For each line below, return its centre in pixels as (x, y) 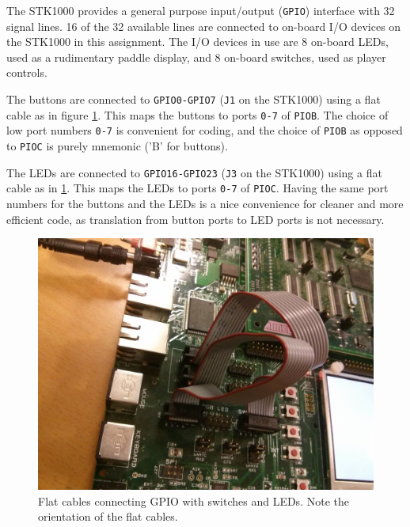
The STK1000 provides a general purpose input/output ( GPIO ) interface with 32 (201, 10)
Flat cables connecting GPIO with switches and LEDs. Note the (194, 500)
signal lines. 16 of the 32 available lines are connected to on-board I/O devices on (204, 26)
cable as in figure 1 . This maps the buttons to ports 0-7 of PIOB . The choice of (197, 114)
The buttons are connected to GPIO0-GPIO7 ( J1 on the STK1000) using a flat (194, 99)
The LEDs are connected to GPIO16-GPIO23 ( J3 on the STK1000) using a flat (194, 172)
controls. (27, 72)
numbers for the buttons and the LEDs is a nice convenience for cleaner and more (205, 203)
